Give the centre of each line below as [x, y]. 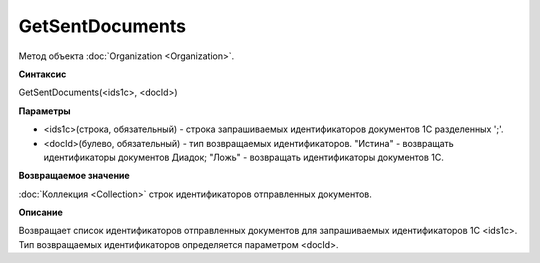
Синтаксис [42, 74]
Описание [41, 212]
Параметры [44, 111]
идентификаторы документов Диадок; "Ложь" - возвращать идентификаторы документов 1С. [244, 157]
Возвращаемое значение [74, 176]
